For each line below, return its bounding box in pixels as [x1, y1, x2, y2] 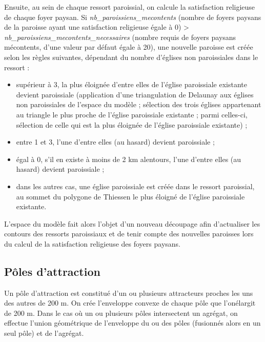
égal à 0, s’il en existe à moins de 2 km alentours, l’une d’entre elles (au [16, 153, 241, 164]
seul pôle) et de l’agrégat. [4, 328, 84, 338]
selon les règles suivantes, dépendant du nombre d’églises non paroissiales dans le [4, 51, 258, 62]
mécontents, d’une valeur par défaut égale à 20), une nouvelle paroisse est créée [4, 42, 253, 52]
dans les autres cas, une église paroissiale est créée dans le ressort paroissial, [16, 180, 255, 191]
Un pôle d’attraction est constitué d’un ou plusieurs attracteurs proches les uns [4, 287, 253, 298]
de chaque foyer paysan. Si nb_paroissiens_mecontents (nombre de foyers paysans [4, 11, 261, 22]
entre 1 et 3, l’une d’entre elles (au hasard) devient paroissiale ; [16, 136, 215, 147]
